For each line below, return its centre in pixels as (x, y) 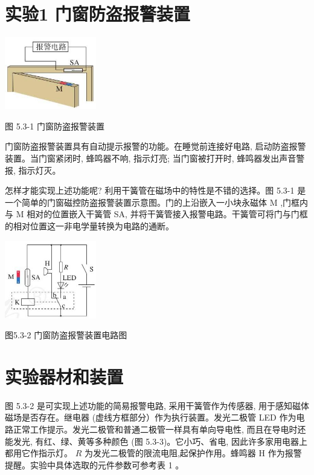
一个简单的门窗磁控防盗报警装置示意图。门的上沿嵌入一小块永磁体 (136, 202)
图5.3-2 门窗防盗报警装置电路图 (66, 335)
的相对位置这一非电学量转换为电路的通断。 (89, 225)
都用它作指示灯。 (39, 453)
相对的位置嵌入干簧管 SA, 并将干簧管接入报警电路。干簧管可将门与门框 (167, 214)
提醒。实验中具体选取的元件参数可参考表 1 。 (95, 464)
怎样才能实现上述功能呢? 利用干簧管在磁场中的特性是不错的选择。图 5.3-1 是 (155, 190)
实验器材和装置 (64, 376)
